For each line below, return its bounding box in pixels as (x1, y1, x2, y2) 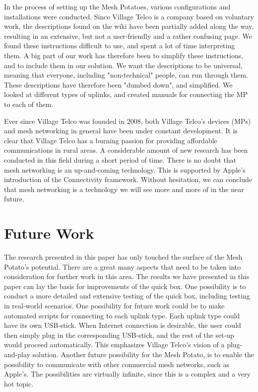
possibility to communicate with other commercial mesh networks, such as (4, 359, 229, 369)
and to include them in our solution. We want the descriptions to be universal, (4, 60, 243, 70)
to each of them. (4, 98, 54, 109)
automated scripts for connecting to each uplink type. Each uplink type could (4, 310, 240, 320)
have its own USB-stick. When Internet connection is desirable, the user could (4, 320, 241, 330)
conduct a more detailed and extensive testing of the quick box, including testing (4, 291, 250, 301)
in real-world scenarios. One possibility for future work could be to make (4, 300, 225, 310)
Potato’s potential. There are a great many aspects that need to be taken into (4, 261, 241, 272)
